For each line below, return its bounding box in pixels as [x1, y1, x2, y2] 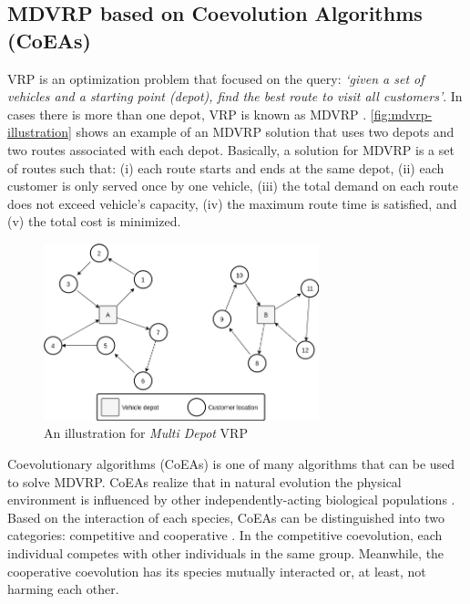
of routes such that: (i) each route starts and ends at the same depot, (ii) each [7, 158, 444, 177]
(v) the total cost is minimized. [7, 212, 181, 231]
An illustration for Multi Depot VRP [44, 423, 248, 443]
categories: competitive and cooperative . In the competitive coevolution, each [7, 526, 443, 545]
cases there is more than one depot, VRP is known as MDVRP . [7, 104, 367, 123]
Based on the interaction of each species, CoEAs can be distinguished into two [7, 507, 444, 526]
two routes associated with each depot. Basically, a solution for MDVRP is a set [7, 140, 455, 159]
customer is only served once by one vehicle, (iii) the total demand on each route [7, 176, 458, 195]
